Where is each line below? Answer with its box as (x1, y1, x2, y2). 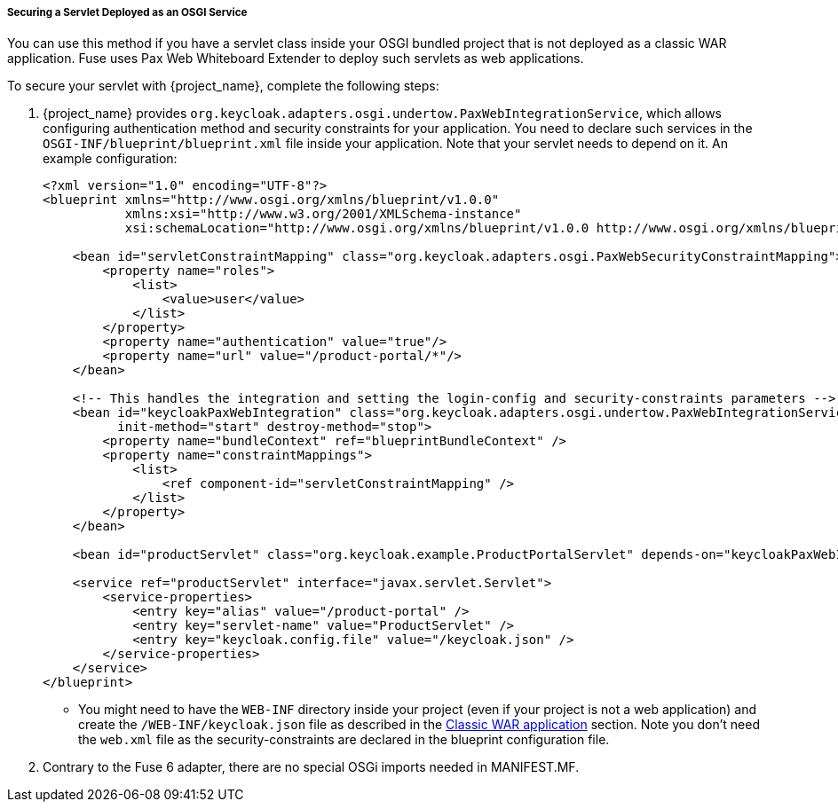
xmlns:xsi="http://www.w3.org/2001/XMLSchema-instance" (124, 207, 522, 222)
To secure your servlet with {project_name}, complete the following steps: (7, 78, 439, 94)
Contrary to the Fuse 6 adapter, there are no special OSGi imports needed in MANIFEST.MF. (43, 759, 580, 775)
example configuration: (43, 151, 178, 167)
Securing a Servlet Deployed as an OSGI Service (7, 6, 248, 19)
